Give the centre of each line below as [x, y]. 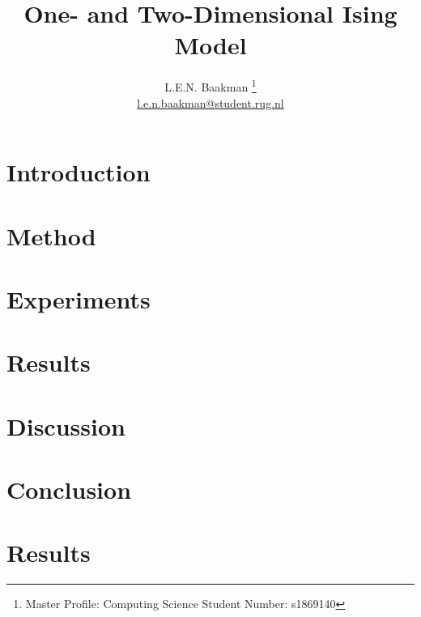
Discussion [66, 426]
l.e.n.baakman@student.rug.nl [210, 102]
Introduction [79, 172]
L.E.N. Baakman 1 [210, 85]
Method [51, 235]
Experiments [79, 298]
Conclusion [69, 489]
